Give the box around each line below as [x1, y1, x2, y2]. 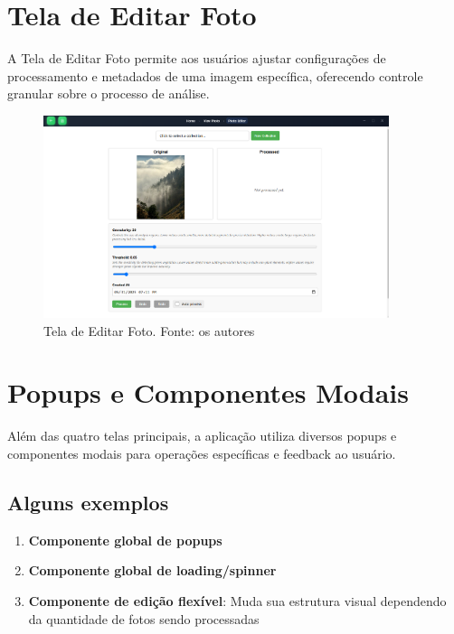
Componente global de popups [28, 530, 222, 549]
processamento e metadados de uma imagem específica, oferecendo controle [7, 66, 423, 85]
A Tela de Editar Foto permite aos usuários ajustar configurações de [7, 49, 386, 68]
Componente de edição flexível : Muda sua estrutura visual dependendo [28, 591, 447, 610]
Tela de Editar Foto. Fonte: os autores [43, 321, 255, 340]
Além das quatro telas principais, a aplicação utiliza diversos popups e [7, 426, 397, 445]
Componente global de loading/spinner [28, 561, 277, 580]
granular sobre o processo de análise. [7, 84, 210, 103]
